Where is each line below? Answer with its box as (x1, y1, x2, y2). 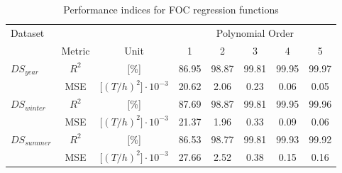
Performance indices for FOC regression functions (63, 2, 279, 16)
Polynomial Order (216, 25, 294, 40)
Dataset (11, 25, 45, 40)
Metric (61, 43, 90, 57)
